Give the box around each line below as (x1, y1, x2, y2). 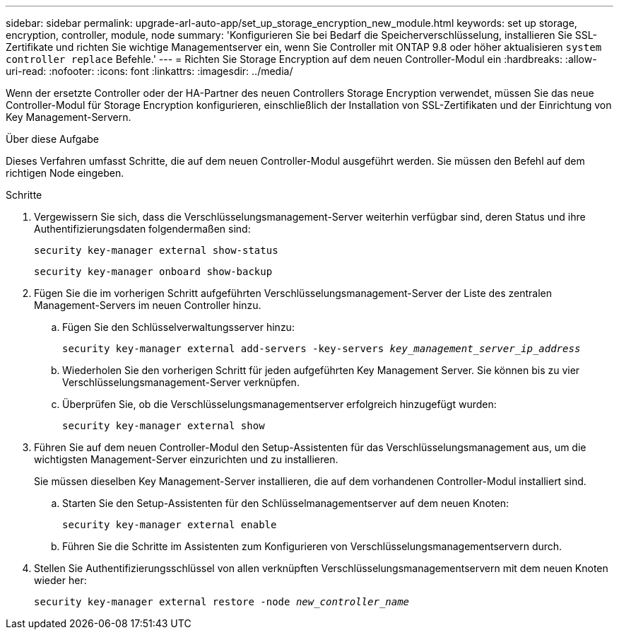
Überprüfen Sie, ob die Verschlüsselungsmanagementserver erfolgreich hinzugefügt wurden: (62, 398, 497, 410)
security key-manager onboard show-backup (34, 266, 273, 277)
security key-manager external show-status (34, 245, 278, 256)
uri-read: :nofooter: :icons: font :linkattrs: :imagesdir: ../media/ (6, 65, 293, 77)
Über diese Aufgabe (6, 133, 99, 145)
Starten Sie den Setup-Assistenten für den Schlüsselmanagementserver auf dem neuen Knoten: (62, 497, 509, 509)
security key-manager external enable (62, 519, 277, 530)
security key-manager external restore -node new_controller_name (34, 596, 410, 607)
